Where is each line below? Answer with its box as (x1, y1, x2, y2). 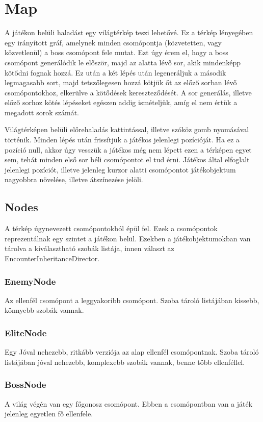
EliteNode (5, 326, 47, 339)
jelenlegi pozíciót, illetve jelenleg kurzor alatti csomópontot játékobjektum (5, 164, 236, 175)
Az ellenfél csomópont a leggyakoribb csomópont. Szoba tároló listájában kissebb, (5, 294, 259, 305)
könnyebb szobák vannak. (5, 305, 84, 315)
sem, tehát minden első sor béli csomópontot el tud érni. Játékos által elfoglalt (5, 154, 250, 165)
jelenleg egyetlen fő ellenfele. (5, 408, 93, 419)
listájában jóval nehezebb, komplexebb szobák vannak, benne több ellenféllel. (5, 356, 245, 367)
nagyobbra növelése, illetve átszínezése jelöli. (5, 174, 143, 185)
